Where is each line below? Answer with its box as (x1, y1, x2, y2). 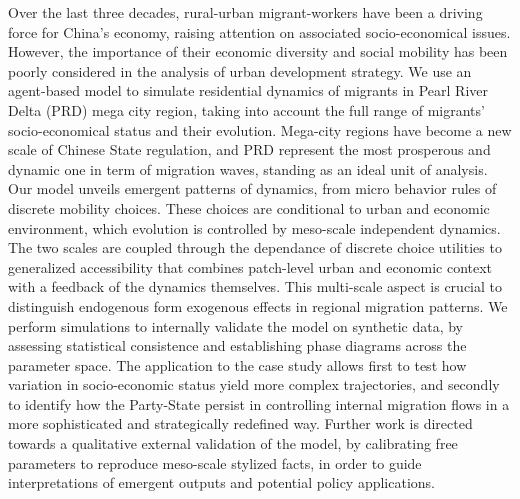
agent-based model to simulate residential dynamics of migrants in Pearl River (8, 80, 489, 101)
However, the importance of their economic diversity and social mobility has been (8, 41, 508, 62)
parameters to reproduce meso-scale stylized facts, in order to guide (8, 452, 422, 473)
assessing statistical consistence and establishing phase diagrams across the (8, 335, 467, 356)
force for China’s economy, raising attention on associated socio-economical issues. (8, 21, 511, 42)
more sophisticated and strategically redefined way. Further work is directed (8, 413, 473, 434)
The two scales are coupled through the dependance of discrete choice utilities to (8, 237, 502, 258)
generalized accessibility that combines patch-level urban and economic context (8, 256, 493, 277)
